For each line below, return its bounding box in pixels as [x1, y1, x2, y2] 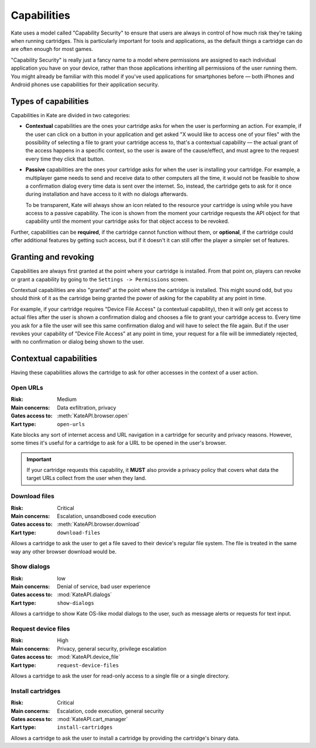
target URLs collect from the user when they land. [26, 475, 146, 482]
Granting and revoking [11, 252, 94, 262]
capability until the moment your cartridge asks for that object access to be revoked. [25, 217, 229, 225]
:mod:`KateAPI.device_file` [57, 654, 121, 661]
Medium [57, 396, 77, 403]
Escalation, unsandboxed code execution [57, 513, 156, 519]
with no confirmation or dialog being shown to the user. [11, 338, 145, 345]
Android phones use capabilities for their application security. [11, 81, 159, 88]
